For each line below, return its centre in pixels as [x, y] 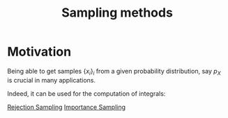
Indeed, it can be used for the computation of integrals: [86, 93]
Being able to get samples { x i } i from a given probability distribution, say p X [114, 72]
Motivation [39, 52]
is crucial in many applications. [52, 80]
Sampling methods [117, 13]
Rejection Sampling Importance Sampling [67, 107]
